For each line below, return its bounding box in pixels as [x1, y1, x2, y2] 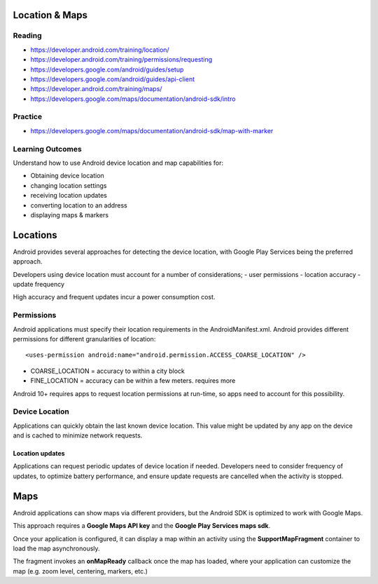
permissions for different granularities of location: [13, 334, 156, 343]
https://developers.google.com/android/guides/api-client [30, 74, 195, 83]
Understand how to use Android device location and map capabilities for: [13, 158, 224, 167]
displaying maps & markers [30, 210, 108, 219]
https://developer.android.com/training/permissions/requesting [30, 55, 213, 64]
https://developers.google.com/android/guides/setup [30, 65, 184, 74]
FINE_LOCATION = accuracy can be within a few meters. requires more [30, 376, 236, 385]
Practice [13, 112, 42, 122]
